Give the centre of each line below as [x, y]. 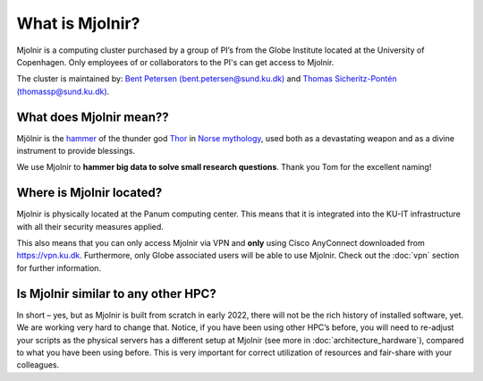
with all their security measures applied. [90, 226]
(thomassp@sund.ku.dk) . [63, 91]
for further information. [59, 267]
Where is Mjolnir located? [89, 193]
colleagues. [38, 365]
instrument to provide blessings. [76, 151]
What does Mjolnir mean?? [93, 117]
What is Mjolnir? [78, 23]
